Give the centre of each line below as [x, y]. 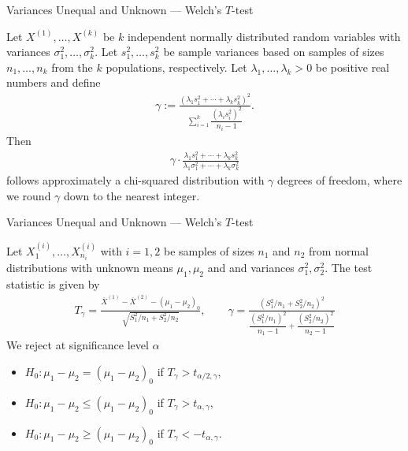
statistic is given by [53, 283]
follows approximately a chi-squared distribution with [135, 180]
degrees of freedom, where [340, 180]
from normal [339, 250]
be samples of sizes [209, 250]
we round [29, 195]
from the [72, 67]
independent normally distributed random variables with [264, 36]
